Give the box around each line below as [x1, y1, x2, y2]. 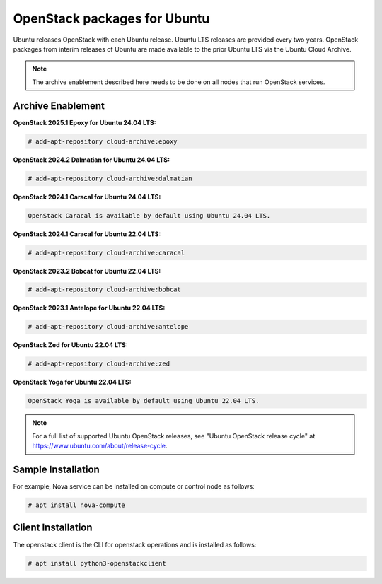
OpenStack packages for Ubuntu [13, 11, 210, 26]
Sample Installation [13, 463, 100, 475]
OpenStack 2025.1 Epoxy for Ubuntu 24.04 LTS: [13, 118, 156, 127]
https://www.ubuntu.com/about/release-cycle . [32, 442, 168, 450]
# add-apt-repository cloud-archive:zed [28, 360, 170, 368]
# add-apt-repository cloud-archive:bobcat [28, 286, 182, 293]
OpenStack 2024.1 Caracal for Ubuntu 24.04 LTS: [13, 192, 161, 201]
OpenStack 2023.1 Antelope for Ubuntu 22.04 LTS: [13, 304, 166, 313]
